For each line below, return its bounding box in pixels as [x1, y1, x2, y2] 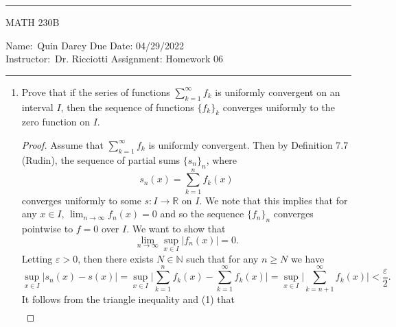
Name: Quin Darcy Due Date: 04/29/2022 [5, 38, 185, 52]
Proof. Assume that [21, 137, 104, 152]
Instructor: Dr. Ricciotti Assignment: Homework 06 [5, 51, 223, 66]
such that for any [186, 251, 259, 265]
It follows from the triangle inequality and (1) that [21, 291, 235, 306]
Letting [21, 251, 53, 265]
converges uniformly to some [21, 193, 141, 207]
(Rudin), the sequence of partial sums [21, 152, 180, 167]
